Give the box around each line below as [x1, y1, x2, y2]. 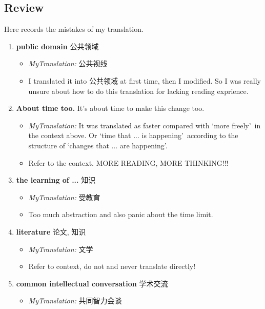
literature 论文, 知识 [16, 226, 86, 237]
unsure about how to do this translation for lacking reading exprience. [28, 85, 249, 96]
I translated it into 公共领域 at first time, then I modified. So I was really [28, 75, 261, 86]
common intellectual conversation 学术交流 [16, 278, 168, 288]
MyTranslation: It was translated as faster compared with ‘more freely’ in [28, 120, 261, 130]
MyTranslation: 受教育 [28, 191, 100, 202]
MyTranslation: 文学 [28, 243, 93, 254]
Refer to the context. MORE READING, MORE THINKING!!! [28, 157, 229, 168]
